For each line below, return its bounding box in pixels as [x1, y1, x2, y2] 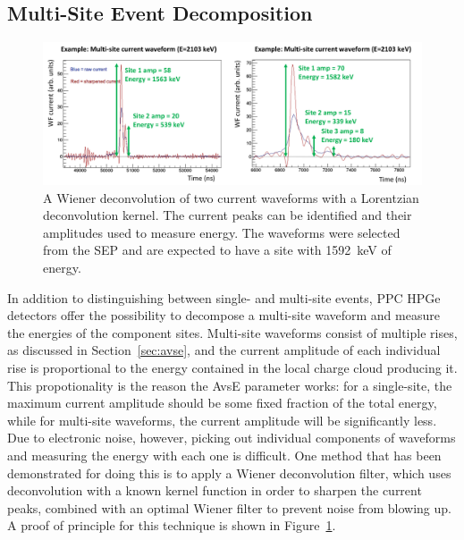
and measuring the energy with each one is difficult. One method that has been [7, 445, 442, 464]
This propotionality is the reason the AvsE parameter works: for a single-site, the [7, 375, 452, 394]
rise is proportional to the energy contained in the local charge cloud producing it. [7, 358, 458, 376]
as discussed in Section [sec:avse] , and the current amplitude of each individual [7, 341, 441, 359]
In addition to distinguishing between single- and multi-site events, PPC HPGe [7, 288, 441, 307]
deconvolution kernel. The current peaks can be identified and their [43, 206, 412, 224]
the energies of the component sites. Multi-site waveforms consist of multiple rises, [7, 323, 458, 342]
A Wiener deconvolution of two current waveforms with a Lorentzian [43, 188, 419, 207]
